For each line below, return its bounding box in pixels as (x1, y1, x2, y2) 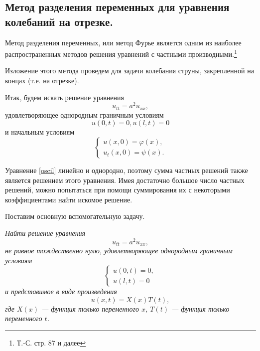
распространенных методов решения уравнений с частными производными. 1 (5, 47, 237, 59)
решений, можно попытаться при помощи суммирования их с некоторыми (5, 184, 230, 195)
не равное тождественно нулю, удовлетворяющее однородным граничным (5, 245, 233, 256)
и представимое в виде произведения (5, 286, 117, 297)
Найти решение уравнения (5, 227, 86, 238)
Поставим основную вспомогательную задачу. (5, 211, 145, 221)
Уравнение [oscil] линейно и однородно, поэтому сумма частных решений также (5, 165, 248, 175)
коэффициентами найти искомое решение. (5, 194, 132, 204)
